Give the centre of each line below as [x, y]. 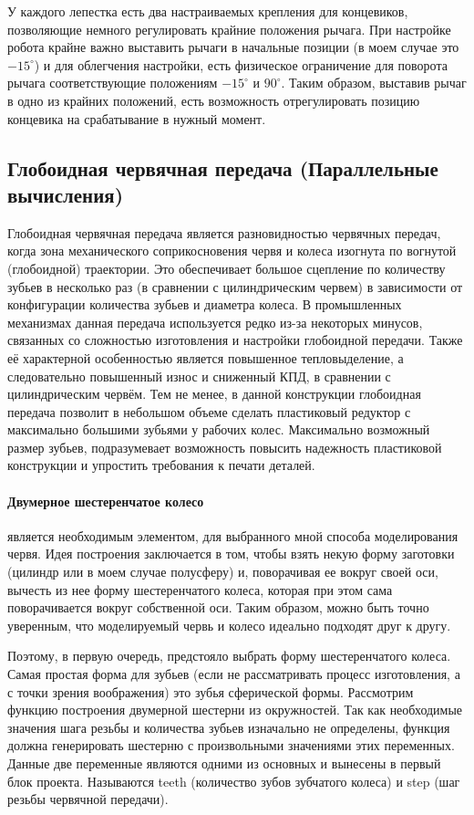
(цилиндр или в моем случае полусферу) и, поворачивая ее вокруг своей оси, [223, 572]
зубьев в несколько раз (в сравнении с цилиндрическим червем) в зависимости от [235, 286]
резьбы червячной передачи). [88, 799]
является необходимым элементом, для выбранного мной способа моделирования [233, 535]
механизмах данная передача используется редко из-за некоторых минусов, [215, 322]
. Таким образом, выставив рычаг [374, 83]
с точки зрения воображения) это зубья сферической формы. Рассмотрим [211, 691]
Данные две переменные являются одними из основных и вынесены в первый [224, 763]
